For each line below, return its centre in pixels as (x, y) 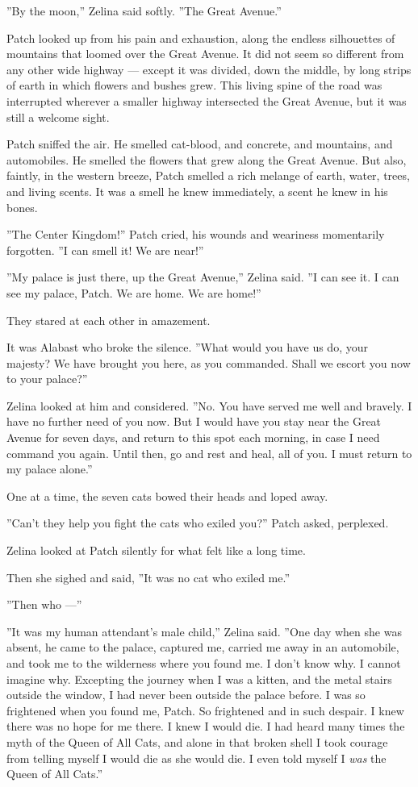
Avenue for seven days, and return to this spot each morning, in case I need (193, 437)
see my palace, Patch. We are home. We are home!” (134, 292)
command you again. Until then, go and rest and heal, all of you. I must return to (209, 453)
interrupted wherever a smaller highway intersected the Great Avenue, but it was (207, 100)
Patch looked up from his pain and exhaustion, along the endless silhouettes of (201, 37)
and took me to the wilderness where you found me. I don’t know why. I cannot (204, 663)
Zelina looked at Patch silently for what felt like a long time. (156, 550)
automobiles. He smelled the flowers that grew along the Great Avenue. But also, (207, 159)
